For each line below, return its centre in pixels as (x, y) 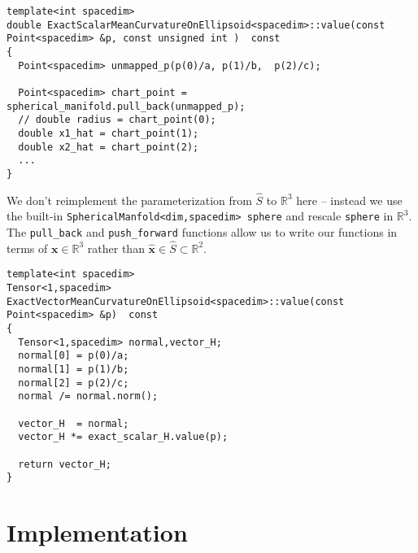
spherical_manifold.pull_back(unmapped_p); (126, 106)
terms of (27, 248)
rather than (116, 248)
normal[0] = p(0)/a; (74, 356)
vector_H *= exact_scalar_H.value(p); (123, 437)
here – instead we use (349, 200)
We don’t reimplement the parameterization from (129, 200)
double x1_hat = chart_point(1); (109, 133)
